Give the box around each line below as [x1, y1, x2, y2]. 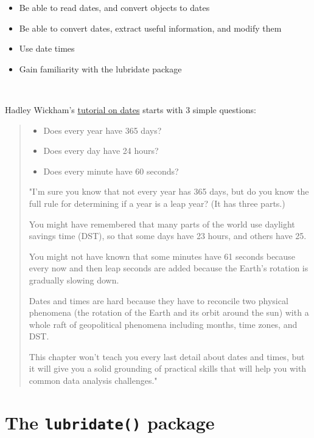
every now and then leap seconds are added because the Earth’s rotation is [29, 262, 309, 274]
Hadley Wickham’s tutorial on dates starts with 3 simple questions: [5, 103, 256, 116]
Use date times [19, 42, 75, 55]
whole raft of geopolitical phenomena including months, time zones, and [29, 318, 298, 330]
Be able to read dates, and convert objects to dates [19, 1, 210, 13]
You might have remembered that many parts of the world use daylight [29, 217, 295, 230]
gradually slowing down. [29, 273, 119, 286]
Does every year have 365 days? [43, 123, 162, 136]
